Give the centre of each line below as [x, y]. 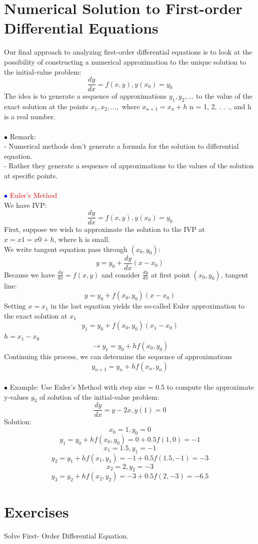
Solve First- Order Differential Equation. [66, 535]
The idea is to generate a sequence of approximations [85, 96]
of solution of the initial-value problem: [99, 396]
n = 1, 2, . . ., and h [220, 106]
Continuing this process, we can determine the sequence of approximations [118, 356]
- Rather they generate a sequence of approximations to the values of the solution [129, 166]
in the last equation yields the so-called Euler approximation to [148, 306]
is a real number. [30, 116]
